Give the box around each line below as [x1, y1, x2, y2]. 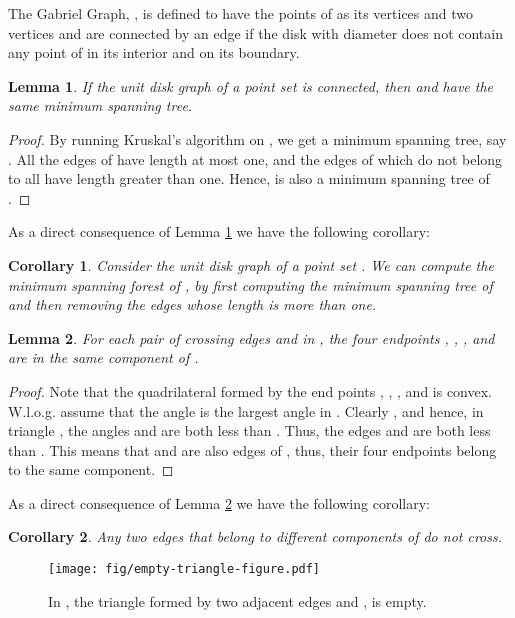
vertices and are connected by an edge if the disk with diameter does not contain [8, 22, 503, 43]
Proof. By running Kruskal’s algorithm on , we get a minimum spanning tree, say [8, 128, 507, 149]
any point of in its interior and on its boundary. [8, 42, 300, 63]
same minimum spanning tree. [8, 95, 193, 116]
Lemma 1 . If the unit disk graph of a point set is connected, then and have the [8, 75, 494, 96]
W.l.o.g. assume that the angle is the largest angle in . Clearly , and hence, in [8, 400, 484, 421]
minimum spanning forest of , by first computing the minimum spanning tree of [8, 274, 493, 295]
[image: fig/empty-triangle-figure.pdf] [48, 562, 321, 577]
